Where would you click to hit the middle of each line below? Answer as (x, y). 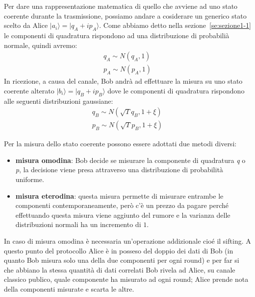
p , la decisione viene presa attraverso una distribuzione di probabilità (119, 170)
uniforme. (30, 179)
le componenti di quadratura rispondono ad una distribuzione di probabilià (117, 35)
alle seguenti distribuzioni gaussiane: (59, 101)
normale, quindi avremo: (41, 45)
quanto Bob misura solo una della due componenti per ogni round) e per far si (122, 260)
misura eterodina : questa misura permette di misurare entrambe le (119, 195)
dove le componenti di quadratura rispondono (176, 90)
